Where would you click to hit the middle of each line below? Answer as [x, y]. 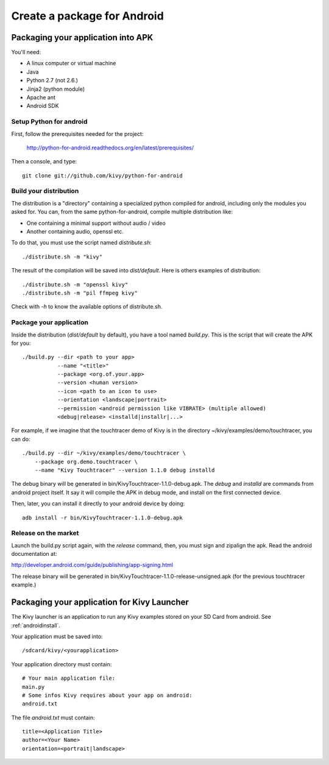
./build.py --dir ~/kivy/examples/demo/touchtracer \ [104, 453]
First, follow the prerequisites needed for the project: [77, 133]
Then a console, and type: [44, 162]
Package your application [50, 322]
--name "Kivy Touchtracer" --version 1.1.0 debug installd [125, 470]
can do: [21, 439]
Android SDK [43, 106]
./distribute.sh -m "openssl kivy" [75, 284]
